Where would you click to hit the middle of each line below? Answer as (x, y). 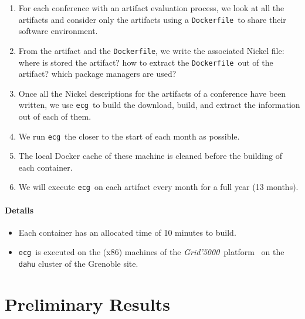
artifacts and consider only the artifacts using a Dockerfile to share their (152, 19)
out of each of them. (55, 116)
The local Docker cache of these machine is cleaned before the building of (150, 156)
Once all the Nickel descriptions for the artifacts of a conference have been (152, 93)
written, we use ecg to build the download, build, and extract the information (159, 105)
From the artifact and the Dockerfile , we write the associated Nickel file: (151, 50)
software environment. (58, 31)
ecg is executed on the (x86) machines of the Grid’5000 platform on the (151, 252)
